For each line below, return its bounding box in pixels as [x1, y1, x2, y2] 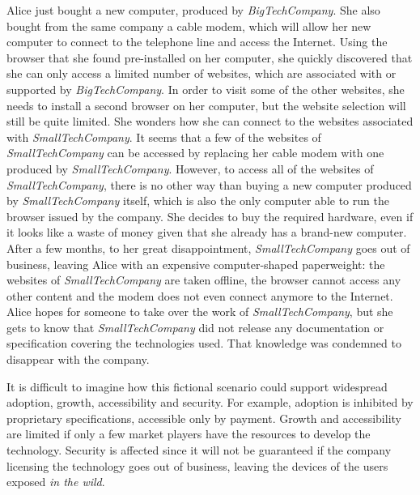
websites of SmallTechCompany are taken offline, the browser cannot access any [6, 271, 401, 288]
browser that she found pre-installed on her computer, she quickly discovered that [6, 49, 413, 66]
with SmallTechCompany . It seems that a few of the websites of [6, 128, 321, 145]
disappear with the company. [6, 351, 150, 368]
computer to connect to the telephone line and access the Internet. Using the [6, 33, 388, 50]
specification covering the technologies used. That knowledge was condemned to [6, 335, 401, 352]
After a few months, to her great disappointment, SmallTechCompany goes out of [6, 239, 410, 256]
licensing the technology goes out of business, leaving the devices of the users [6, 457, 388, 474]
